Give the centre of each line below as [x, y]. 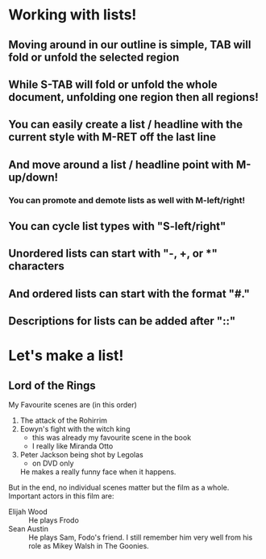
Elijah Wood [28, 512]
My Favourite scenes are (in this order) [73, 405]
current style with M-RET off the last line [112, 138]
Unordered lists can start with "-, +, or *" [113, 254]
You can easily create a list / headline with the [126, 125]
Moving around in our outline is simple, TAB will [130, 45]
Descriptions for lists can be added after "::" [122, 321]
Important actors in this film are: [61, 496]
